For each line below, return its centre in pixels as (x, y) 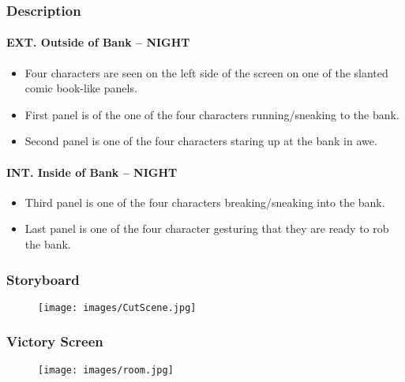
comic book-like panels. (81, 88)
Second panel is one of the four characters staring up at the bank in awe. (201, 141)
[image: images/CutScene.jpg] (117, 307)
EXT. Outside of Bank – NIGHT (98, 42)
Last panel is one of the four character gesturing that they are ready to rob (207, 228)
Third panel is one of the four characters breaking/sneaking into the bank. (205, 202)
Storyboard (43, 279)
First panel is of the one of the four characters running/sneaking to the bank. (212, 114)
